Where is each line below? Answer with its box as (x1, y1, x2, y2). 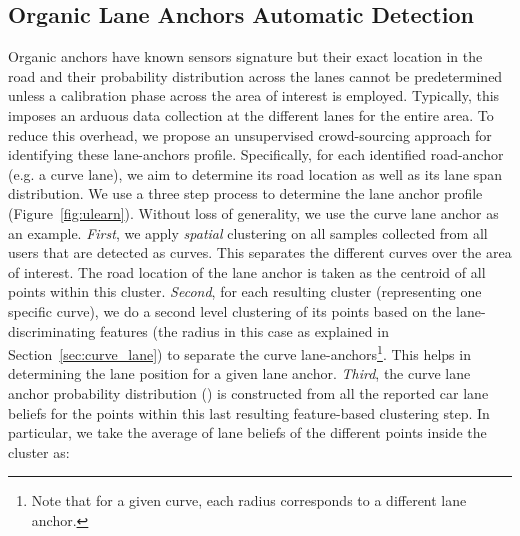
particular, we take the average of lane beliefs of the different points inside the (8, 422, 487, 443)
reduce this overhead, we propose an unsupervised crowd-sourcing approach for (8, 124, 492, 145)
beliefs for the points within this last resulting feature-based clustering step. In (8, 402, 490, 423)
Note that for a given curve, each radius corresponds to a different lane (31, 490, 467, 511)
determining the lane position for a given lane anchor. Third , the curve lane (8, 363, 471, 384)
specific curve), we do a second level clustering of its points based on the (8, 300, 452, 321)
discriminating (8, 320, 96, 341)
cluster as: (8, 441, 70, 462)
